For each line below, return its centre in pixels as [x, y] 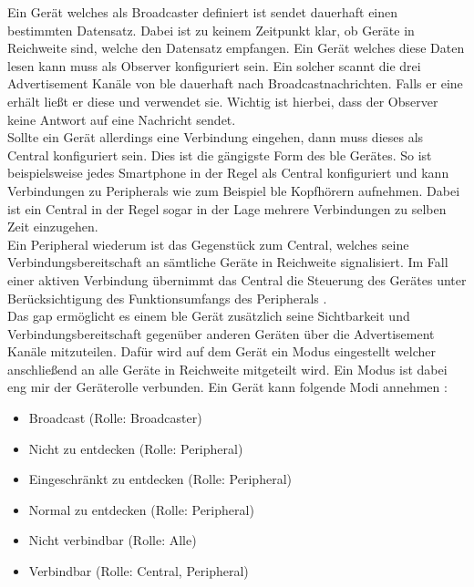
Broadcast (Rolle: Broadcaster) [115, 418]
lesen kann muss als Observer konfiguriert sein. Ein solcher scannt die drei [214, 65]
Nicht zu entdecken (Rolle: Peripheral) [136, 448]
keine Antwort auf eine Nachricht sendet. [122, 119]
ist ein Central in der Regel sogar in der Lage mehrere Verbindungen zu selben [227, 208]
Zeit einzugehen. [53, 227]
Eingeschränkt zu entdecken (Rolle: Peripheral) [160, 479]
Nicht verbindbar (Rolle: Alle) [113, 540]
